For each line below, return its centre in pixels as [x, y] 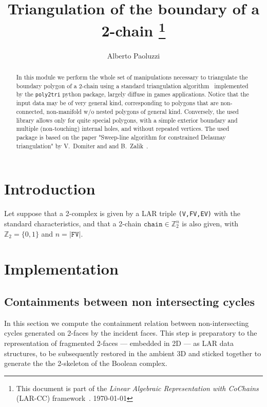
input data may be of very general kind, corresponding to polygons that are [117, 103]
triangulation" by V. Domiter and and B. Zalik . [82, 146]
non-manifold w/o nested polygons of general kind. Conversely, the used [142, 112]
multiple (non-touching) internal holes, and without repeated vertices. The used [123, 129]
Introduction [50, 189]
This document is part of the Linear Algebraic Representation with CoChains [137, 388]
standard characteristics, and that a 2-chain [73, 224]
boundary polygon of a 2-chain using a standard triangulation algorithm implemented [132, 85]
